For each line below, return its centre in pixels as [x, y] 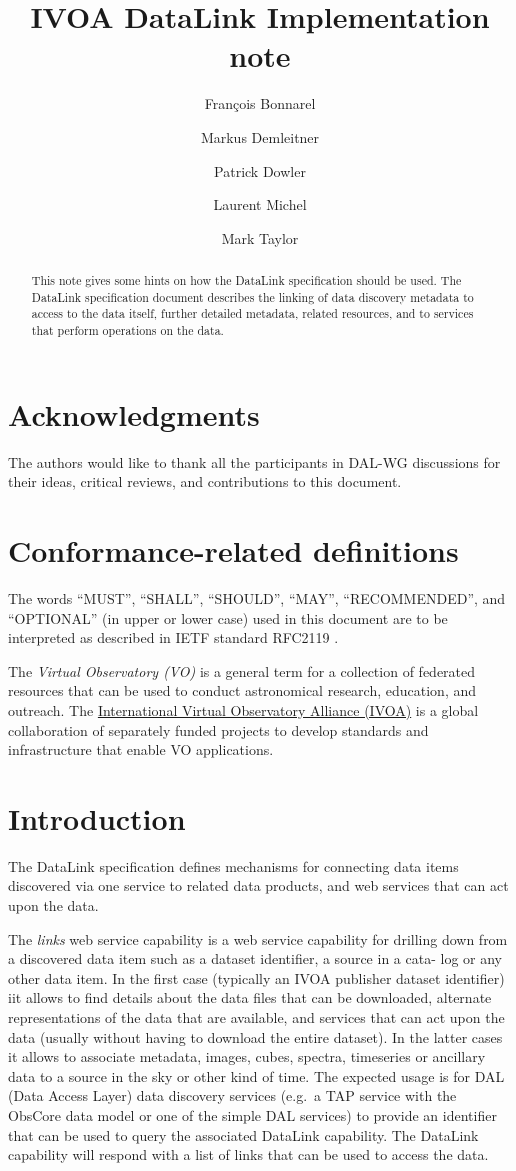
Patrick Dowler [260, 170]
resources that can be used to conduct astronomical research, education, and [242, 690]
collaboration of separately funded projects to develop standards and [218, 729]
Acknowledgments [134, 413]
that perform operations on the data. [127, 330]
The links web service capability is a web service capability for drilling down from [258, 938]
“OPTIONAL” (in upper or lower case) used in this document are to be [228, 617]
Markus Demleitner [260, 136]
